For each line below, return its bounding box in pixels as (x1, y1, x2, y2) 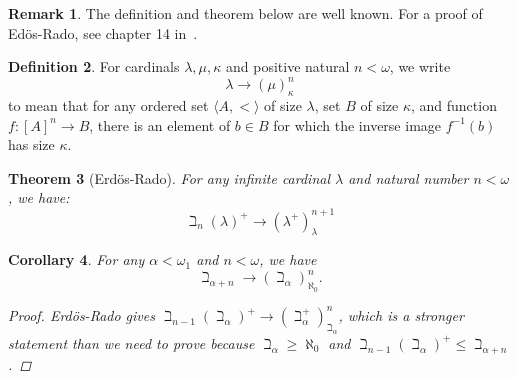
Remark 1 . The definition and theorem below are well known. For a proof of (8, 3, 483, 23)
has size (8, 134, 55, 155)
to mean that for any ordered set (8, 95, 209, 116)
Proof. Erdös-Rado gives (8, 305, 155, 326)
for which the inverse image (273, 114, 442, 135)
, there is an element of (89, 114, 231, 135)
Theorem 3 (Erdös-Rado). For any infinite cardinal (8, 167, 331, 188)
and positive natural (225, 56, 350, 77)
